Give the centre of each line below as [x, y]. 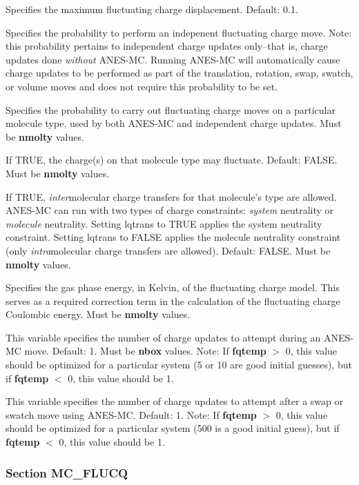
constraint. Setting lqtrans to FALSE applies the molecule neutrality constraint [173, 237]
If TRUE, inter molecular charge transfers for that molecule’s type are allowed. [171, 196]
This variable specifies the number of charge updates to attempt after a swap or [174, 401]
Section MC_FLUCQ [67, 472]
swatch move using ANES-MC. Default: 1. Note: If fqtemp [131, 414]
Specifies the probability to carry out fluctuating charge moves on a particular [171, 109]
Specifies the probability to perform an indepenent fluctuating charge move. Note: [179, 32]
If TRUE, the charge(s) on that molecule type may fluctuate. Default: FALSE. [172, 160]
